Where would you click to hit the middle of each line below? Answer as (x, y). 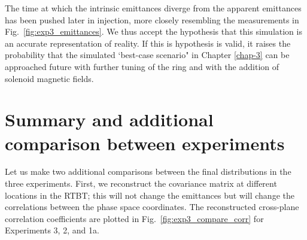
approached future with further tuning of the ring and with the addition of (142, 66)
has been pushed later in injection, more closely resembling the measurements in (152, 19)
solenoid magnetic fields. (49, 78)
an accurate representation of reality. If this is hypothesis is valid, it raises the (148, 43)
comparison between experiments (145, 143)
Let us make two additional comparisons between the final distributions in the (148, 171)
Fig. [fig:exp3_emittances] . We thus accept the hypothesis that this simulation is (153, 31)
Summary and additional (109, 119)
